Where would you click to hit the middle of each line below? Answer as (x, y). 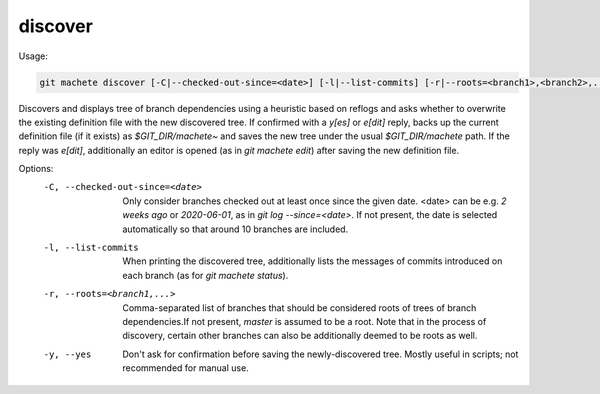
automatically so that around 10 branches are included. (235, 229)
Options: (36, 169)
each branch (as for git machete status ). (205, 275)
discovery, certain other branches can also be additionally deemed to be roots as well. (300, 336)
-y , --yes (67, 354)
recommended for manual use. (185, 368)
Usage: (33, 56)
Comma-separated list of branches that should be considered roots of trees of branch (299, 307)
